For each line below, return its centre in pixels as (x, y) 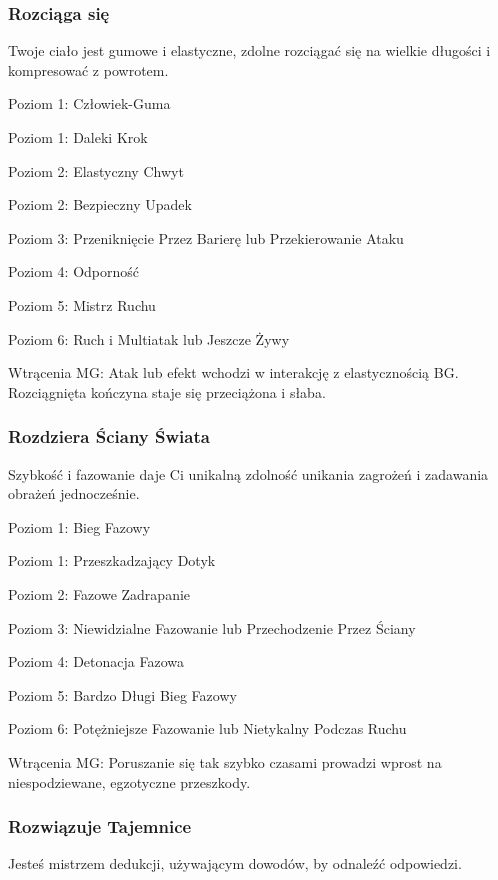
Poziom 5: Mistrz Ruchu (82, 304)
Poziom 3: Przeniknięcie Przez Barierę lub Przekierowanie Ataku (206, 237)
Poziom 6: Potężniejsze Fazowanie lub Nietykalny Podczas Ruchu (207, 728)
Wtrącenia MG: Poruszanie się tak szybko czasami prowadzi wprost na (225, 761)
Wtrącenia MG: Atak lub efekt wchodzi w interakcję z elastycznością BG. (233, 372)
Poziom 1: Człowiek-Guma (89, 103)
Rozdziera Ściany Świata (109, 436)
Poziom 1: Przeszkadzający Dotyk (112, 560)
